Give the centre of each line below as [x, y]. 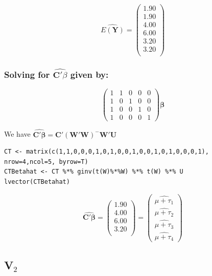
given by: [89, 74]
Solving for [27, 74]
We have [17, 134]
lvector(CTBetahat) [37, 182]
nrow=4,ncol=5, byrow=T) [46, 162]
